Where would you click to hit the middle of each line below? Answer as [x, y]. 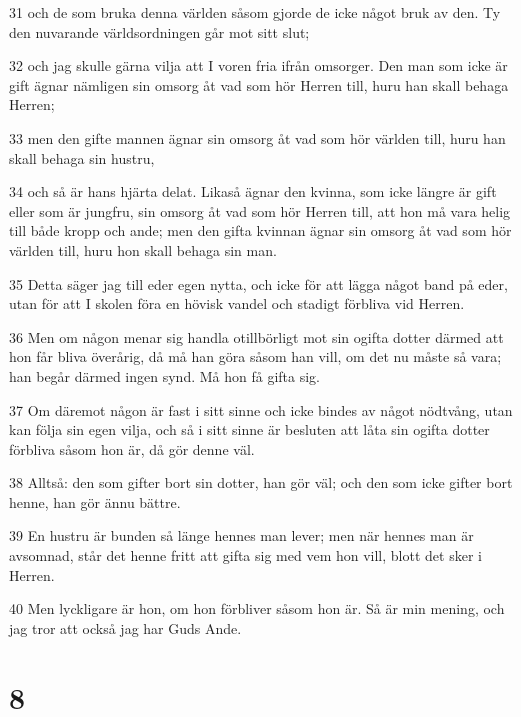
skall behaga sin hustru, [82, 157]
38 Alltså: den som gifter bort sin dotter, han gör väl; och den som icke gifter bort [261, 482]
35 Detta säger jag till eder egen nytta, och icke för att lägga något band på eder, [258, 283]
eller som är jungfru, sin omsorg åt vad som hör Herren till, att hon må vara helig [260, 210]
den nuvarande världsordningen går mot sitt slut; [159, 31]
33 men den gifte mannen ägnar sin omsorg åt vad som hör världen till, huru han [257, 137]
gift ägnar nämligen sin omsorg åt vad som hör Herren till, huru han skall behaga [259, 84]
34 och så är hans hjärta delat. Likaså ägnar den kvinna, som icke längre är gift [253, 191]
